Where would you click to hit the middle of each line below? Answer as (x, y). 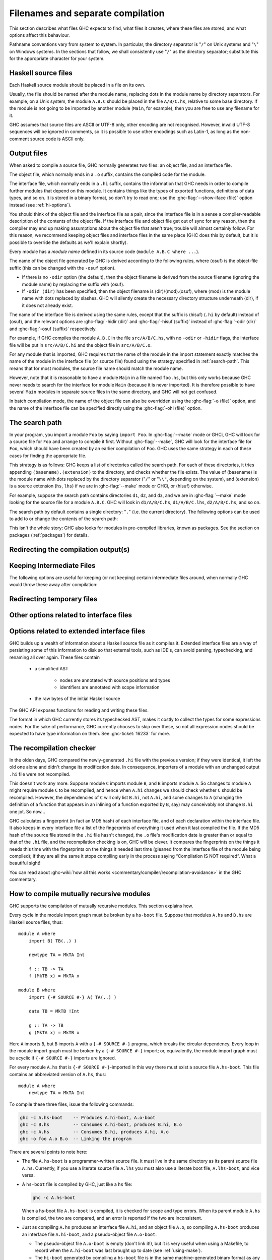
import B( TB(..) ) (53, 941)
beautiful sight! (25, 863)
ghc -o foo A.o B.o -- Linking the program (76, 1139)
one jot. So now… (27, 811)
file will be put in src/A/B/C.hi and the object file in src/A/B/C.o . (81, 345)
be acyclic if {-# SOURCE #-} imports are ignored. (63, 1058)
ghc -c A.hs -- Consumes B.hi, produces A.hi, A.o (94, 1132)
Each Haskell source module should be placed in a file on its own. (77, 85)
